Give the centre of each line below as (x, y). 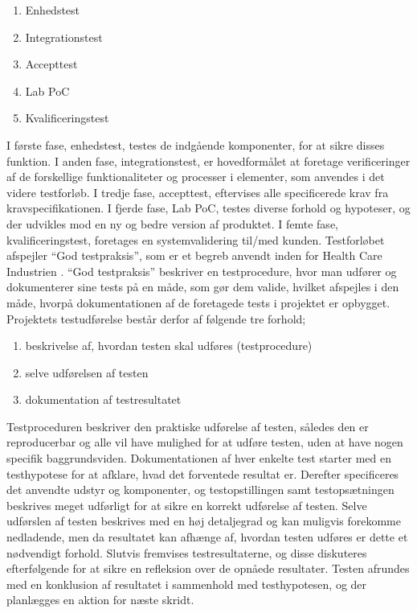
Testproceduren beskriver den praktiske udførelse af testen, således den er (188, 426)
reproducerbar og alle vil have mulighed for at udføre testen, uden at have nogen (205, 442)
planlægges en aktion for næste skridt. (100, 600)
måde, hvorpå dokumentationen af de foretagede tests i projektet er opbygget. (198, 302)
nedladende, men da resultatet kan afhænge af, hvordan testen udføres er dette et (207, 537)
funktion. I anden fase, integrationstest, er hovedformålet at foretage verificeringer (208, 160)
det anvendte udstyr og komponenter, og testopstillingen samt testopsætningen (200, 490)
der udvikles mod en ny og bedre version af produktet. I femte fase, (172, 223)
